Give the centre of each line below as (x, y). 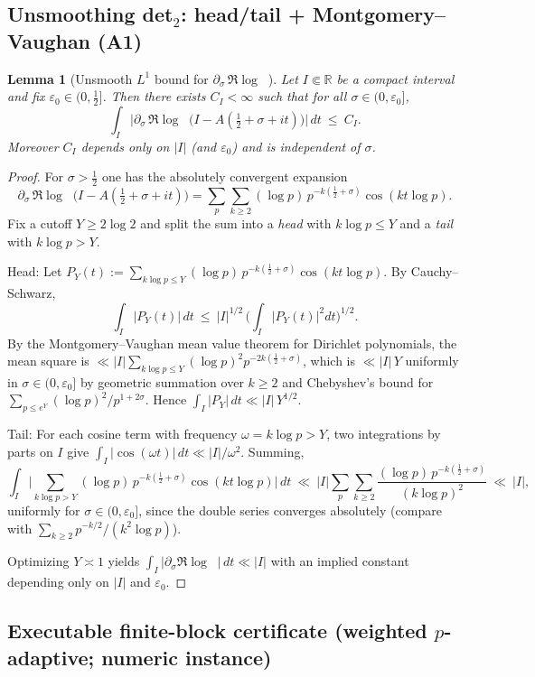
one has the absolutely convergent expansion (225, 176)
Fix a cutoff (40, 223)
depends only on (125, 146)
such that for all (302, 96)
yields (124, 561)
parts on (30, 451)
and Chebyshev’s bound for (358, 381)
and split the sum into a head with (236, 223)
